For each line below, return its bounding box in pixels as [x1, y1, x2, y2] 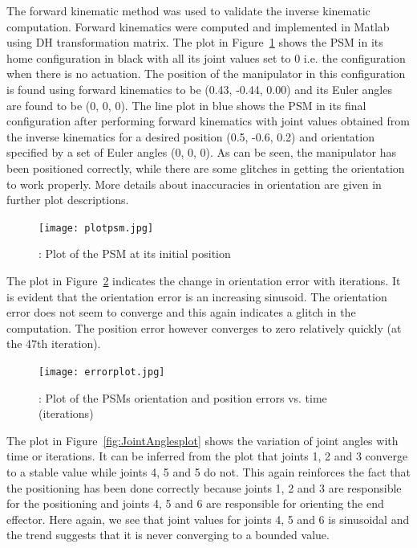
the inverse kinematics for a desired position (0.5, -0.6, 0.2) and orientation [6, 128, 374, 145]
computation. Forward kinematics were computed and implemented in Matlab [6, 18, 390, 35]
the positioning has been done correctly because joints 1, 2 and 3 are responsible [6, 479, 402, 496]
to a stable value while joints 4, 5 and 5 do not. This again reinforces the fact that [6, 463, 411, 480]
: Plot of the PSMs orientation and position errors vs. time [38, 389, 327, 406]
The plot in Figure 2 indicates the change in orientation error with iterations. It [6, 272, 401, 288]
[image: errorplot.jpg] [38, 366, 165, 378]
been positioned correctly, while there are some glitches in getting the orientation [6, 159, 405, 176]
